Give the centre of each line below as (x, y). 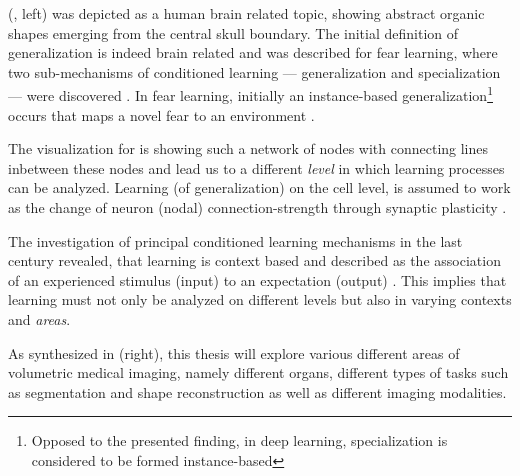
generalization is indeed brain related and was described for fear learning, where (253, 52)
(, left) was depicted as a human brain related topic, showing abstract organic (246, 13)
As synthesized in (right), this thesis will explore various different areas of (234, 352)
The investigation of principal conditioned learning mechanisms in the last (235, 240)
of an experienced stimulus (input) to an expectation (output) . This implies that (257, 279)
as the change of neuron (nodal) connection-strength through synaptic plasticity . (257, 207)
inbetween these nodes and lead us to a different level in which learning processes (256, 167)
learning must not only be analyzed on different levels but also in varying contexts (260, 299)
